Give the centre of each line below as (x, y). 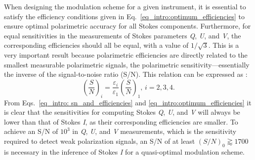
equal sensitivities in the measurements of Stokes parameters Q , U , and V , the (123, 35)
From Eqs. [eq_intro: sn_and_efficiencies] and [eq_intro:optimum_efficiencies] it (128, 102)
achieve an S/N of (31, 131)
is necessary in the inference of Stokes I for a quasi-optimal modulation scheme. (125, 151)
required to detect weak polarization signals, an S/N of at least (100, 141)
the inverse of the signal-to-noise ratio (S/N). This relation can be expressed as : (126, 74)
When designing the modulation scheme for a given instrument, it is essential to (125, 6)
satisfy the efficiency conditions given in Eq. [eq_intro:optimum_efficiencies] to (125, 16)
